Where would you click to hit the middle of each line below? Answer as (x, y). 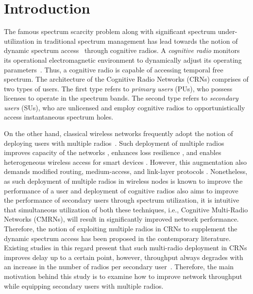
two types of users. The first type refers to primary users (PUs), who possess (118, 88)
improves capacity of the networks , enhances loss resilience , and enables (113, 152)
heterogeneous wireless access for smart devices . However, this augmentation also (126, 162)
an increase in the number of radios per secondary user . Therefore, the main (119, 267)
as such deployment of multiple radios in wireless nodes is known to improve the (123, 181)
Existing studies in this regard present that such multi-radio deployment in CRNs (126, 248)
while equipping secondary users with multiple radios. (84, 285)
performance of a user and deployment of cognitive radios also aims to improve (121, 190)
